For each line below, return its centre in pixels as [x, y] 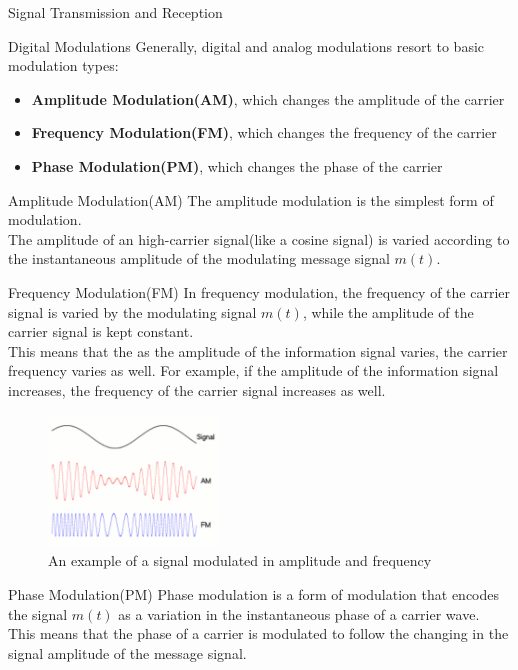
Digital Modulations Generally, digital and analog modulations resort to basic [246, 45]
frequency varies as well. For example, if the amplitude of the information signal [253, 370]
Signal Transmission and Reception [115, 12]
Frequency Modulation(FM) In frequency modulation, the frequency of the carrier [259, 291]
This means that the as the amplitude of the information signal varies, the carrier [258, 350]
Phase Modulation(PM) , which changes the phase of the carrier [237, 165]
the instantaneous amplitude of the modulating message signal [199, 258]
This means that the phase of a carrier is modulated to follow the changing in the [258, 633]
